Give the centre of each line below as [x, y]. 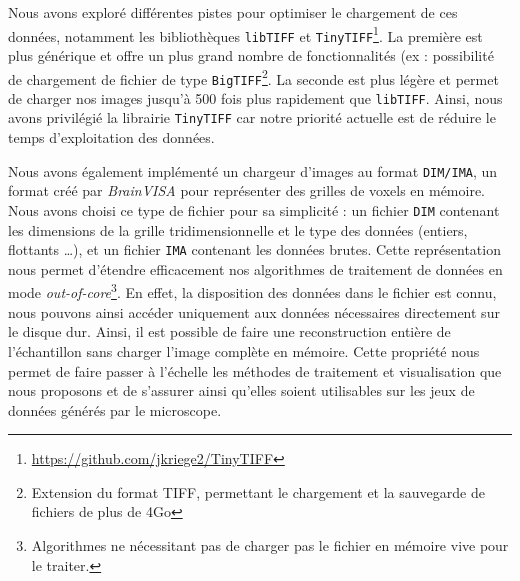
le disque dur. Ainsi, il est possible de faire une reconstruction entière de [229, 331]
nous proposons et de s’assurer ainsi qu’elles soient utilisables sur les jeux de [241, 390]
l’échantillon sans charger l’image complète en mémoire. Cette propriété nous [244, 350]
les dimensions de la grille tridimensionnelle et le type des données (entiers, [238, 229]
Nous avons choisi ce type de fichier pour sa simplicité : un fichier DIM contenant [254, 209]
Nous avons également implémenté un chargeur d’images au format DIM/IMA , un [253, 170]
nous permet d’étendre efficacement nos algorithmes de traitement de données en [255, 268]
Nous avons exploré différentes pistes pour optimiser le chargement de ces [233, 12]
